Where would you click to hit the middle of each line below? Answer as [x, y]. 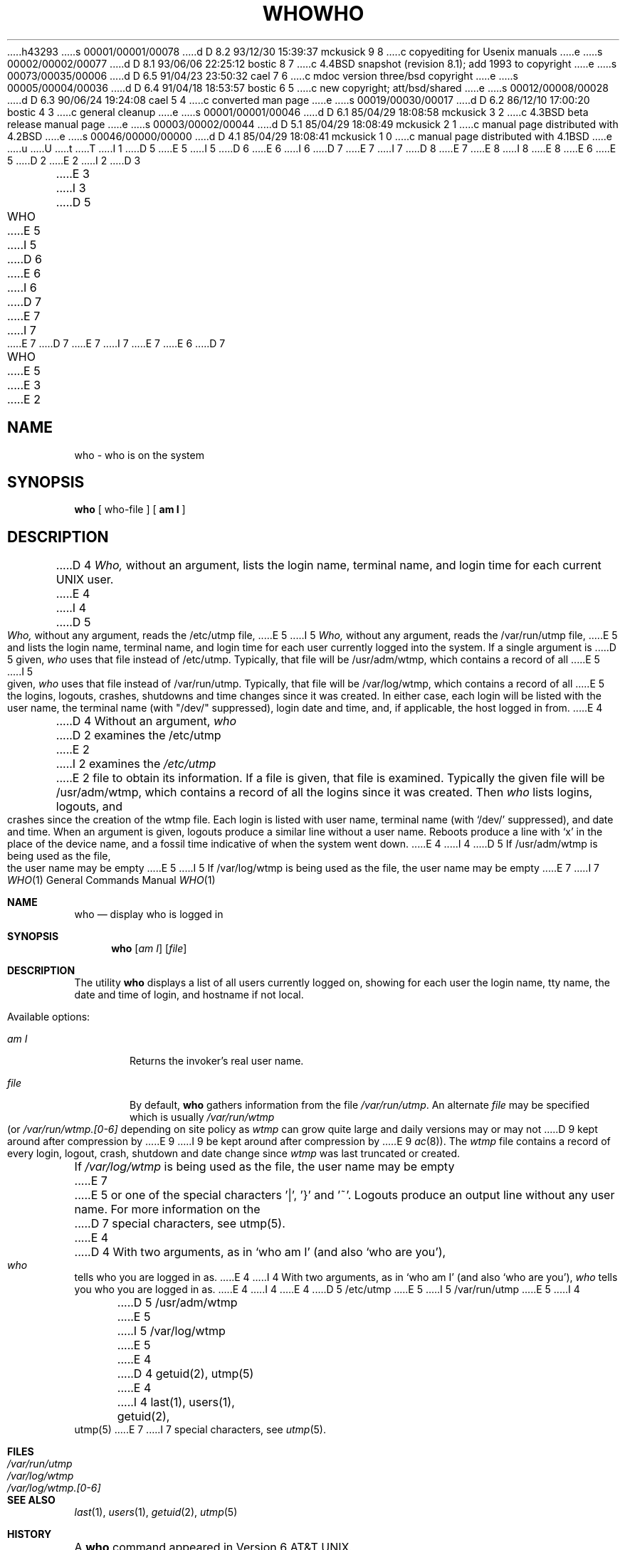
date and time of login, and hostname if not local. [189, 995]
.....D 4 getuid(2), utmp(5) [185, 1374]
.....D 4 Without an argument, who [146, 721]
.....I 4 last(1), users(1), [176, 1402]
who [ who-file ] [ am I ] [130, 510]
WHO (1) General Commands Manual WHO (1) [111, 880]
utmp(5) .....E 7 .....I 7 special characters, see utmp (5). [200, 1430]
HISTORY [30, 1534]
